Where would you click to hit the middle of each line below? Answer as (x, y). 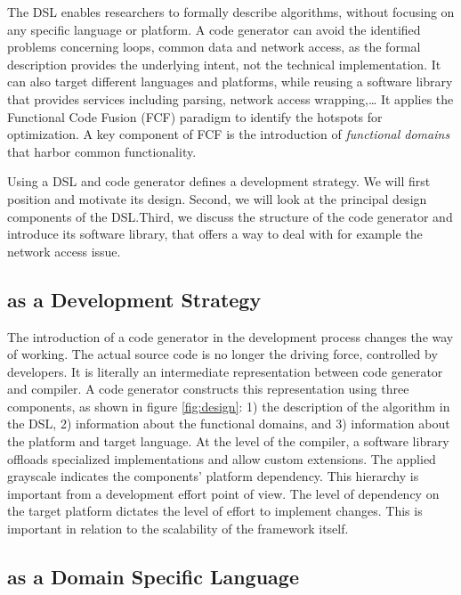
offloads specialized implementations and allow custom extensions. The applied (222, 458)
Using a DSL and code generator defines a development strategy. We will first (219, 181)
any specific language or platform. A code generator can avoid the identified (214, 29)
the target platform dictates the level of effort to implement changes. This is (215, 511)
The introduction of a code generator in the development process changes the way (230, 336)
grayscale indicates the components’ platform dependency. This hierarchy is (213, 476)
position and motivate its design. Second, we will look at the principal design (217, 198)
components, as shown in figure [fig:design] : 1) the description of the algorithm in (229, 406)
